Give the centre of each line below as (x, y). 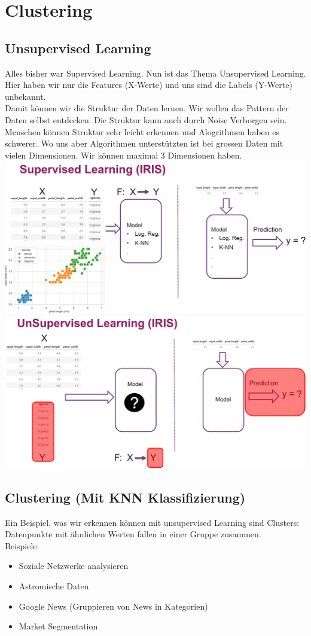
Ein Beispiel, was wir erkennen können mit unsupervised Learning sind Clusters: (152, 522)
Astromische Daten (54, 586)
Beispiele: (22, 545)
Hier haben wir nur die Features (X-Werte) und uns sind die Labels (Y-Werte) (149, 85)
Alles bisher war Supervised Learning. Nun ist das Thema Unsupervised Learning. (155, 73)
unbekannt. (25, 96)
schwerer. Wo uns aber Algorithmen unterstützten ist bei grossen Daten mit (144, 143)
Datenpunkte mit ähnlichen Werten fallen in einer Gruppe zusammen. (133, 534)
